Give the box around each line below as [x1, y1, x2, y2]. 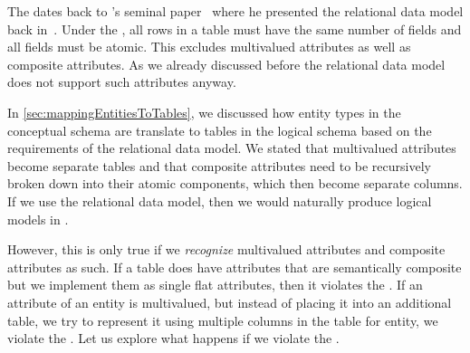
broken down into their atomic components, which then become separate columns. [7, 174, 463, 193]
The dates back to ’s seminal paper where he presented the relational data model [7, 2, 464, 20]
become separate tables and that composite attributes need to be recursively [7, 156, 431, 175]
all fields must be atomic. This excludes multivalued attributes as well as [7, 37, 411, 56]
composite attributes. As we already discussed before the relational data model [7, 54, 446, 73]
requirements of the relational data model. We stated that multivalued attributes [7, 138, 456, 157]
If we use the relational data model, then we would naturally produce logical [7, 191, 432, 210]
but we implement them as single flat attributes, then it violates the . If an [7, 275, 423, 294]
